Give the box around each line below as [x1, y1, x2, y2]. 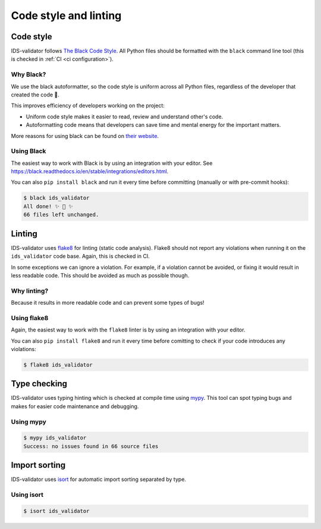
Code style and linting [11, 9, 122, 22]
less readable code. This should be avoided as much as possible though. [11, 271, 190, 279]
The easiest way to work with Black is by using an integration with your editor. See [11, 159, 213, 167]
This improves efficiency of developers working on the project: [11, 102, 165, 109]
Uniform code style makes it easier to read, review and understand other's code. [26, 113, 224, 120]
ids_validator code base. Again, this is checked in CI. [11, 253, 150, 260]
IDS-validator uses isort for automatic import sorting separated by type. [11, 476, 187, 483]
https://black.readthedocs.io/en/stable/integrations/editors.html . [11, 168, 169, 175]
